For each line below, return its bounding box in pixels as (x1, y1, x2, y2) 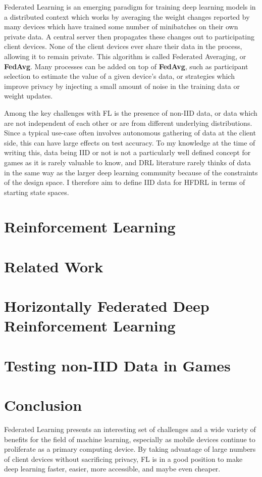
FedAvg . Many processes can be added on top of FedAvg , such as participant (4, 61, 248, 71)
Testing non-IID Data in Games (4, 355, 231, 375)
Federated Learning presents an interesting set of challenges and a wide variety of (4, 424, 256, 435)
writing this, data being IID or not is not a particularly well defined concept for (4, 147, 251, 158)
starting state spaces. (4, 186, 69, 197)
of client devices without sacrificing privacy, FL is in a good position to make (4, 453, 243, 464)
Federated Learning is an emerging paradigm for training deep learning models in (4, 2, 256, 12)
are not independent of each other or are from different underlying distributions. (4, 117, 252, 128)
